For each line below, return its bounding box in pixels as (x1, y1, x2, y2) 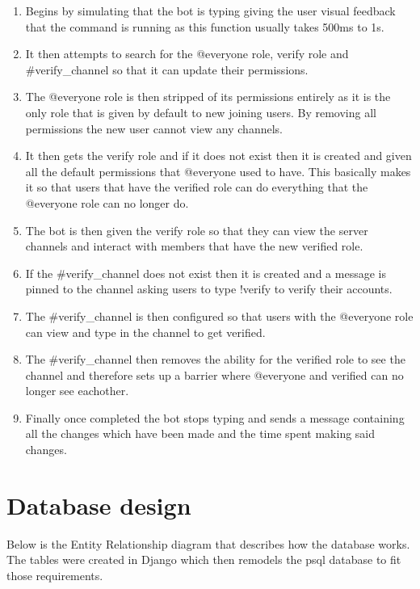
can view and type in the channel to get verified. (25, 323, 266, 340)
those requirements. (6, 566, 103, 583)
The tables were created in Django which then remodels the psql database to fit (6, 551, 401, 568)
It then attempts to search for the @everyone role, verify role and (25, 45, 349, 62)
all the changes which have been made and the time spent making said (25, 425, 376, 442)
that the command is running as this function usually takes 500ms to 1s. (25, 18, 384, 35)
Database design (6, 488, 191, 521)
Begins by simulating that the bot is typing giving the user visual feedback (25, 2, 396, 19)
